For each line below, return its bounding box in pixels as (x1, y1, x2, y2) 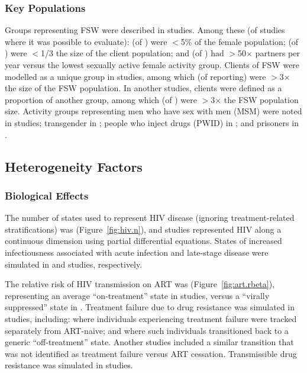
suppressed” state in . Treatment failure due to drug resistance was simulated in (5, 301, 295, 313)
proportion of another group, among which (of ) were (5, 93, 197, 105)
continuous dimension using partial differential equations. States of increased (5, 234, 282, 247)
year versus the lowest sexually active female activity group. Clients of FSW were (5, 59, 300, 70)
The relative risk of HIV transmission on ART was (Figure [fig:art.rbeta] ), (5, 278, 275, 290)
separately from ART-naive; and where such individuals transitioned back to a (5, 324, 289, 336)
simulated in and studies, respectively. (5, 258, 143, 270)
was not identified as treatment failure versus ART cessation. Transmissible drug (5, 347, 297, 359)
